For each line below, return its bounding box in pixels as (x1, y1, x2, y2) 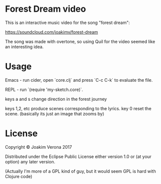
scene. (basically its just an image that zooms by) (5, 111, 104, 116)
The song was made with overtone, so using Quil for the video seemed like (5, 38, 155, 45)
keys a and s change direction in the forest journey (5, 96, 107, 102)
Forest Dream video (5, 3, 86, 15)
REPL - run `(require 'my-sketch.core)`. (5, 87, 83, 92)
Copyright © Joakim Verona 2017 (5, 144, 72, 150)
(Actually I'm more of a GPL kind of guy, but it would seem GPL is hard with (5, 168, 156, 174)
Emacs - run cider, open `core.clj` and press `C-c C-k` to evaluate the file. (5, 77, 153, 83)
